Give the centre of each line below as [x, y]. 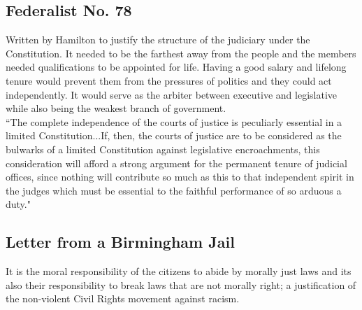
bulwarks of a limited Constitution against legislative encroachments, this [163, 149]
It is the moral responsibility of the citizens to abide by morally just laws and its [179, 271]
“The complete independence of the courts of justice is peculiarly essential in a [174, 121]
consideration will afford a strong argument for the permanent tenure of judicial [176, 163]
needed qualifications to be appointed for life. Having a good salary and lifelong [176, 67]
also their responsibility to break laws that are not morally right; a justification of [181, 284]
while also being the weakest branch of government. [116, 108]
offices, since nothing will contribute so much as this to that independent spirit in [180, 177]
